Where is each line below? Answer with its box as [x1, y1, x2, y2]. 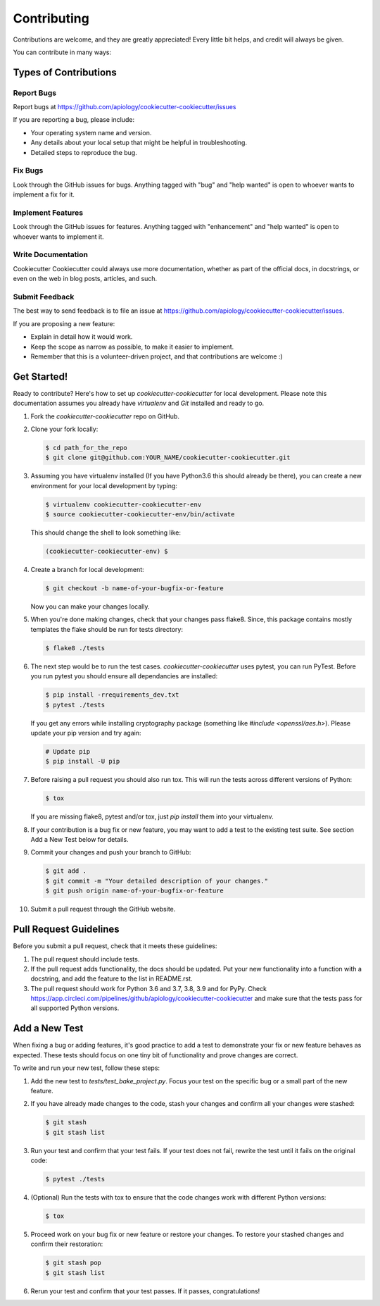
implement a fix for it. [13, 190, 75, 199]
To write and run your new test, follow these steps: [13, 1064, 160, 1072]
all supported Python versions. [30, 1004, 120, 1012]
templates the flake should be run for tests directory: [30, 625, 183, 633]
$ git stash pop [45, 1259, 102, 1267]
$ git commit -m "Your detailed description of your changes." [45, 877, 269, 885]
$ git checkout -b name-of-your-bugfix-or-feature [45, 585, 224, 592]
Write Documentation [13, 250, 88, 260]
